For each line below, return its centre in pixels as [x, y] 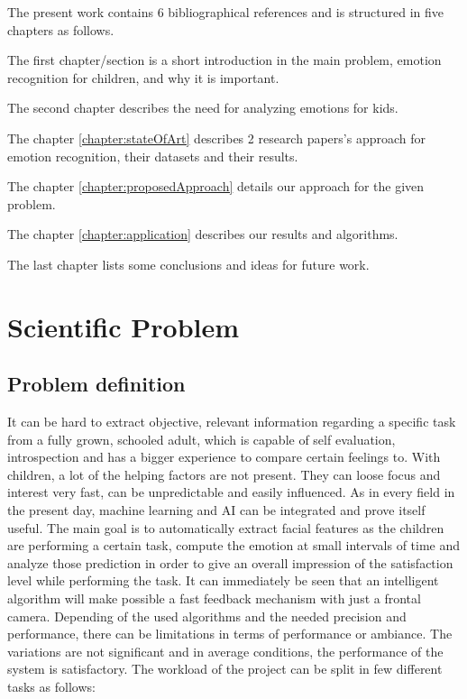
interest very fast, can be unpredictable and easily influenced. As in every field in [231, 492]
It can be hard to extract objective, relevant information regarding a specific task [232, 422]
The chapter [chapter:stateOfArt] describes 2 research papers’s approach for [216, 138]
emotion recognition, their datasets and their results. [153, 156]
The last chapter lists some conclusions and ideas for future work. [188, 264]
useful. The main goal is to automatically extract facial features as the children [226, 527]
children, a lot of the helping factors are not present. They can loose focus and [224, 474]
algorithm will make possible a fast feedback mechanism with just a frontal [214, 598]
